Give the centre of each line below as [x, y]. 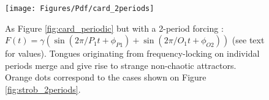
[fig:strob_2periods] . [43, 89]
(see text [248, 40]
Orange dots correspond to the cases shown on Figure [106, 77]
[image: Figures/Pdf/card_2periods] [80, 9]
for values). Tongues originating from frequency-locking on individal [132, 53]
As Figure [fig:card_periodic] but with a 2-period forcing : [114, 28]
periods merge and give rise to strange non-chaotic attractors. [121, 65]
